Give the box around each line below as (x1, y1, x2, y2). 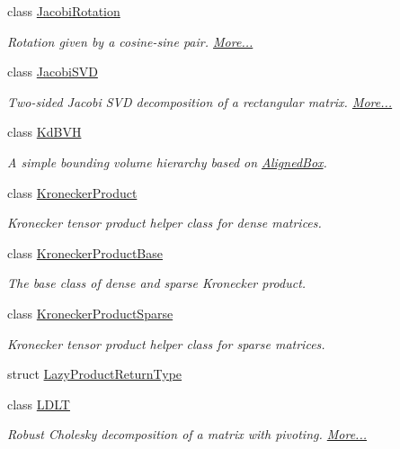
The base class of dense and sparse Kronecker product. (7, 274, 307, 292)
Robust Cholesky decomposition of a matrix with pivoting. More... (7, 425, 368, 444)
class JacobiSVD (7, 62, 98, 81)
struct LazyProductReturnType (7, 364, 182, 383)
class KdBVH (7, 122, 82, 141)
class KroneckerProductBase (7, 243, 164, 262)
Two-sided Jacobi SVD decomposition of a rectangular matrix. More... (7, 92, 393, 111)
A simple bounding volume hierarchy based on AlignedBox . (7, 152, 327, 171)
